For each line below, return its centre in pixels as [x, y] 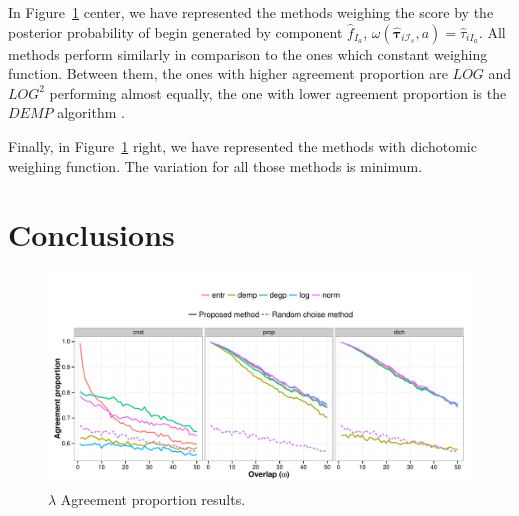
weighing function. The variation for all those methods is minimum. [215, 165]
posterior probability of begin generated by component [175, 31]
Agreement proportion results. [153, 498]
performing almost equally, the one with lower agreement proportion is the [278, 92]
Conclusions [91, 234]
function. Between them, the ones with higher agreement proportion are [228, 73]
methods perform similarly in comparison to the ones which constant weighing [248, 53]
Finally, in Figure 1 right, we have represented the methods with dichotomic [242, 145]
